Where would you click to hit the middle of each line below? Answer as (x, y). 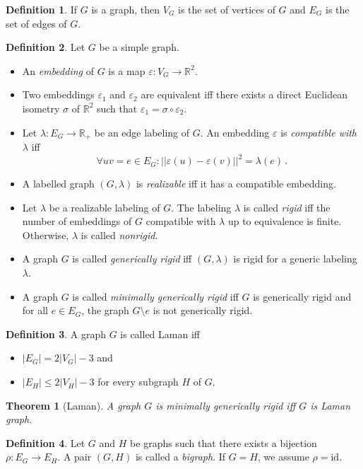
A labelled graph (58, 184)
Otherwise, (46, 234)
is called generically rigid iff (132, 259)
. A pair (75, 457)
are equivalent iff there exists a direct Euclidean (244, 94)
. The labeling (201, 207)
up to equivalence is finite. (285, 221)
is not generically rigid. (203, 310)
